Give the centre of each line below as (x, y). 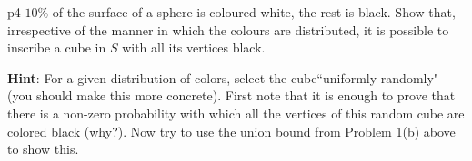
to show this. (43, 149)
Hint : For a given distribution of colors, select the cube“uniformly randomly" (223, 77)
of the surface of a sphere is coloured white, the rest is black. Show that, (254, 12)
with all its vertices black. (194, 47)
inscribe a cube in (57, 47)
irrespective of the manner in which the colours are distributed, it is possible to (228, 29)
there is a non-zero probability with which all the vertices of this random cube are (236, 113)
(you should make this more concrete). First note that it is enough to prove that (231, 95)
